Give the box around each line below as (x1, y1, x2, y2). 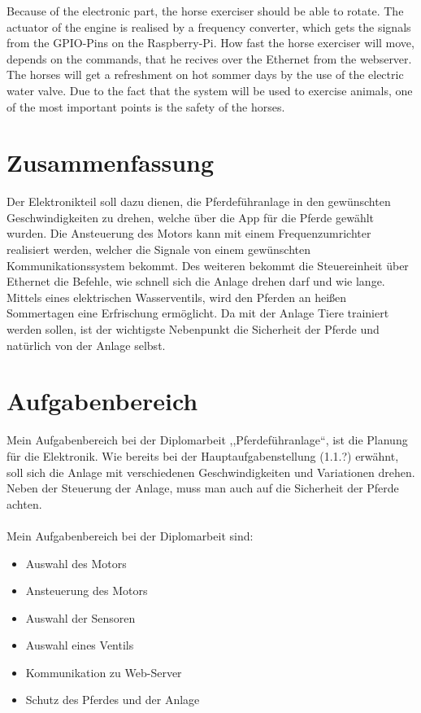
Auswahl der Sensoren (25, 609, 136, 626)
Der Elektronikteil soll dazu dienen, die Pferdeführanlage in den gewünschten (7, 193, 391, 210)
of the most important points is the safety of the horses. (7, 98, 285, 115)
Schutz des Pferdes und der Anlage (25, 691, 200, 708)
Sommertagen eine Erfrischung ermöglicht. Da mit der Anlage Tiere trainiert (7, 304, 389, 322)
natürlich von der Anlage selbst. (7, 336, 166, 353)
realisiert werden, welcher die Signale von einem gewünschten (7, 241, 310, 258)
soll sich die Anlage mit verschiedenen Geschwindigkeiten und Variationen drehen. (7, 463, 415, 480)
